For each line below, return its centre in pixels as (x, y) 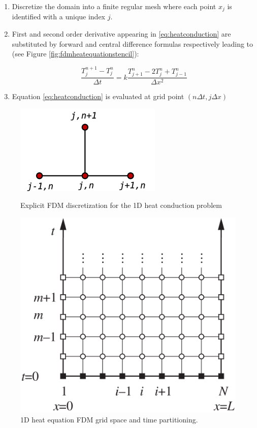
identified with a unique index (59, 17)
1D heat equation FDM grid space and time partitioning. (109, 419)
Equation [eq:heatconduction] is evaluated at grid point (98, 96)
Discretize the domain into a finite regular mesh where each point (114, 6)
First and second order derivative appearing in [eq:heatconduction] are (121, 34)
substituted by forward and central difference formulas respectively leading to (133, 43)
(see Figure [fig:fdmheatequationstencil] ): (75, 54)
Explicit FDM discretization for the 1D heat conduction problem (121, 205)
